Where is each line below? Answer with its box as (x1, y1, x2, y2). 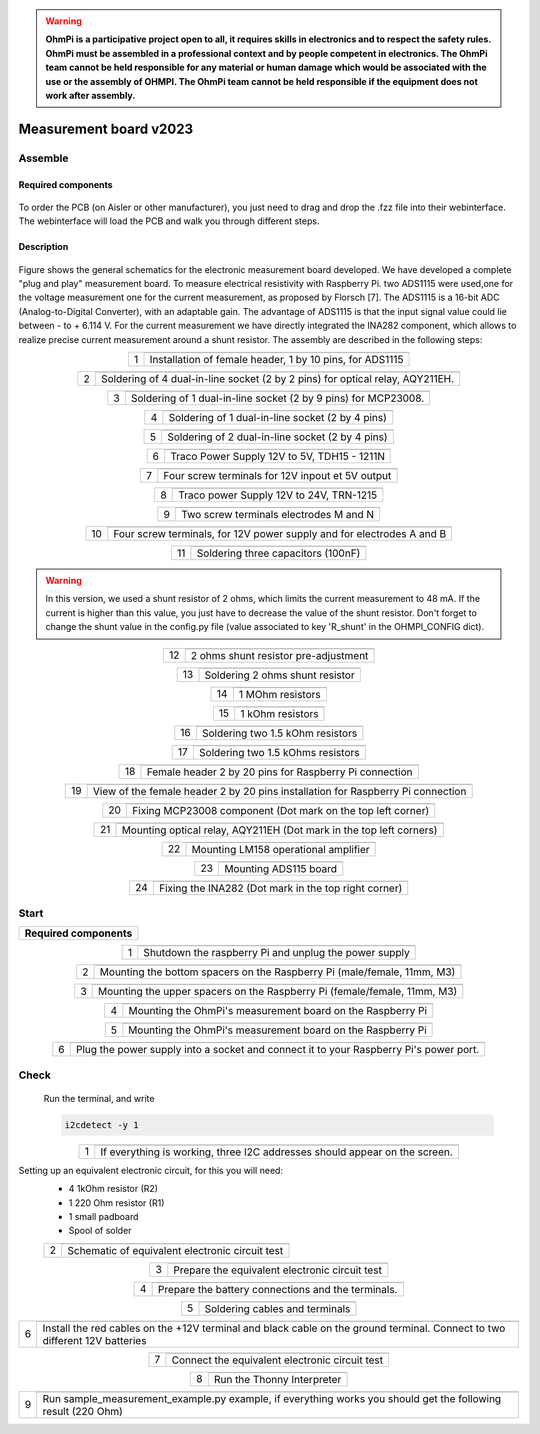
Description (18, 241, 69, 253)
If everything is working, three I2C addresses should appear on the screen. (100, 1145, 454, 1159)
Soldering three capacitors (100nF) (196, 546, 361, 560)
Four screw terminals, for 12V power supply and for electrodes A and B (113, 527, 447, 541)
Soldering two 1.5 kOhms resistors (198, 745, 360, 759)
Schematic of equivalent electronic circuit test (66, 1243, 284, 1257)
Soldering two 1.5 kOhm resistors (201, 726, 358, 740)
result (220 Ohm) (42, 1404, 124, 1418)
